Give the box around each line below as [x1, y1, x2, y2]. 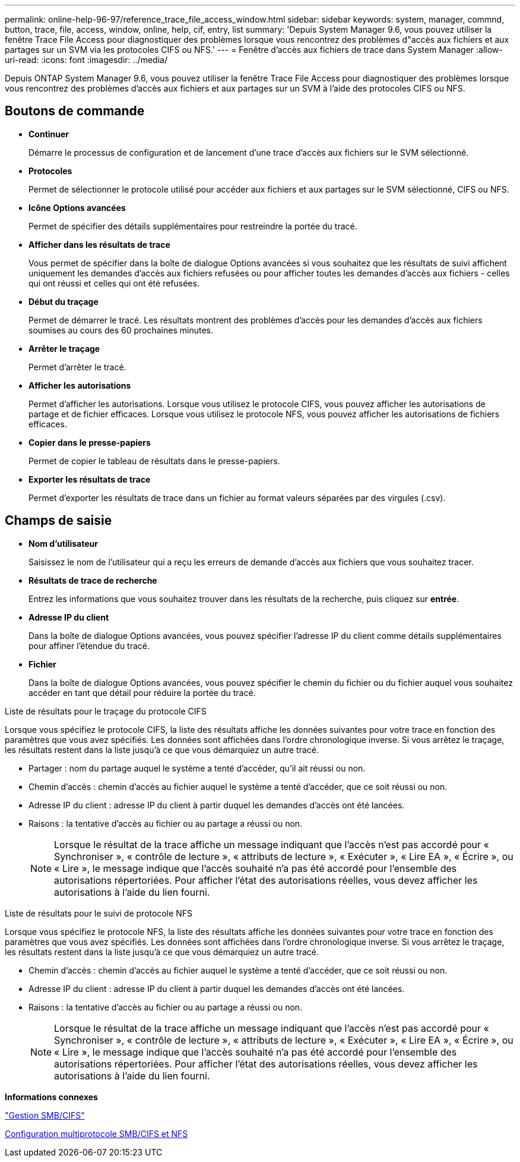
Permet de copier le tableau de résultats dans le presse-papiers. [28, 455, 280, 466]
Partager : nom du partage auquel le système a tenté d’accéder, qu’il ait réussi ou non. [28, 763, 366, 773]
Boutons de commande [5, 103, 145, 119]
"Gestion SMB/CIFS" [5, 1110, 85, 1120]
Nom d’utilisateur [28, 538, 98, 549]
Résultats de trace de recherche [28, 575, 157, 585]
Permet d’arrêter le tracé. [28, 361, 126, 372]
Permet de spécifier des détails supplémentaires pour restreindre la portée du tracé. [28, 221, 357, 231]
